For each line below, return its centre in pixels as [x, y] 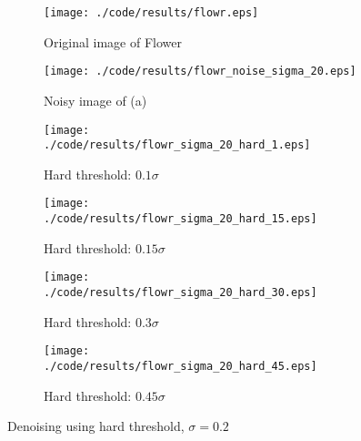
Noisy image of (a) [95, 100]
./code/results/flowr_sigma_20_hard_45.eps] [180, 366]
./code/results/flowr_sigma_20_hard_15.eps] [180, 219]
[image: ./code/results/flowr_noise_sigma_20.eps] [200, 72]
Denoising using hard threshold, [96, 426]
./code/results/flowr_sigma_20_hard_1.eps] [177, 145]
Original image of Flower [113, 41]
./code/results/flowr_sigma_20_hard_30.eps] [180, 292]
